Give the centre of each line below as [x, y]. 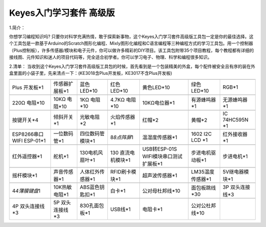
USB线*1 [120, 209]
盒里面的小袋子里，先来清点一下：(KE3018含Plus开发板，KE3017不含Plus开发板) [91, 73]
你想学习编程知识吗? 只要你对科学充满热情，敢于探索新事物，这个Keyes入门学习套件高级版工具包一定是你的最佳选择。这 [131, 36]
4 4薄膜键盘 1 [26, 191]
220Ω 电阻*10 [29, 103]
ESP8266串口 [28, 134]
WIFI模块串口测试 [162, 157]
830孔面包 [92, 206]
